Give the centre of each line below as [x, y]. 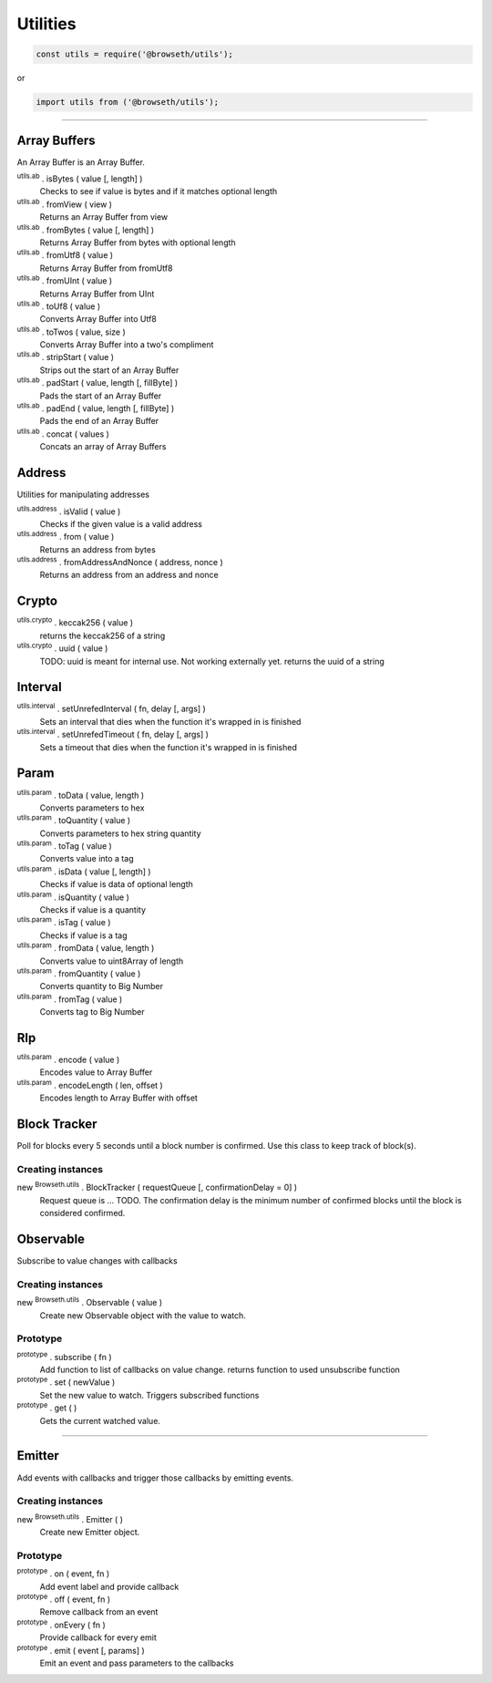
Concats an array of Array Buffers [103, 447]
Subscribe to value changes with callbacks [97, 1260]
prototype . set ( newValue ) [66, 1381]
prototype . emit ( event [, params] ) [81, 1649]
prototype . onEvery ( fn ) [61, 1624]
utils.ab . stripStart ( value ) [65, 356]
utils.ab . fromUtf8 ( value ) [65, 254]
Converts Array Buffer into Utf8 [98, 319]
